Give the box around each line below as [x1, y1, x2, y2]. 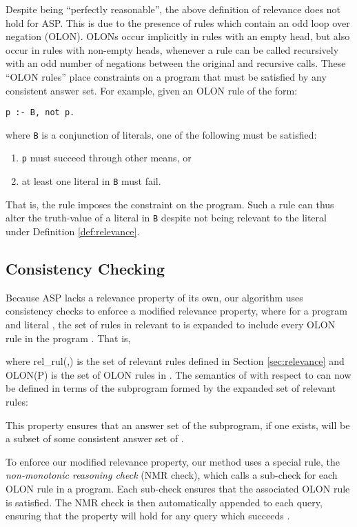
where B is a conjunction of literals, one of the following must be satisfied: [6, 127, 317, 141]
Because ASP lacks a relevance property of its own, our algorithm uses [6, 290, 303, 304]
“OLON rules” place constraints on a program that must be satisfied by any [6, 69, 327, 83]
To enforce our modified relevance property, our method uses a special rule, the [6, 454, 340, 468]
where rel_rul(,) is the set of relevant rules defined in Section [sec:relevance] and [6, 354, 345, 368]
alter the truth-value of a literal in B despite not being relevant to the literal [6, 210, 327, 225]
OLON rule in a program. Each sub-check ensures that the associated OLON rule [6, 481, 350, 495]
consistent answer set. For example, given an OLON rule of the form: [6, 83, 298, 97]
